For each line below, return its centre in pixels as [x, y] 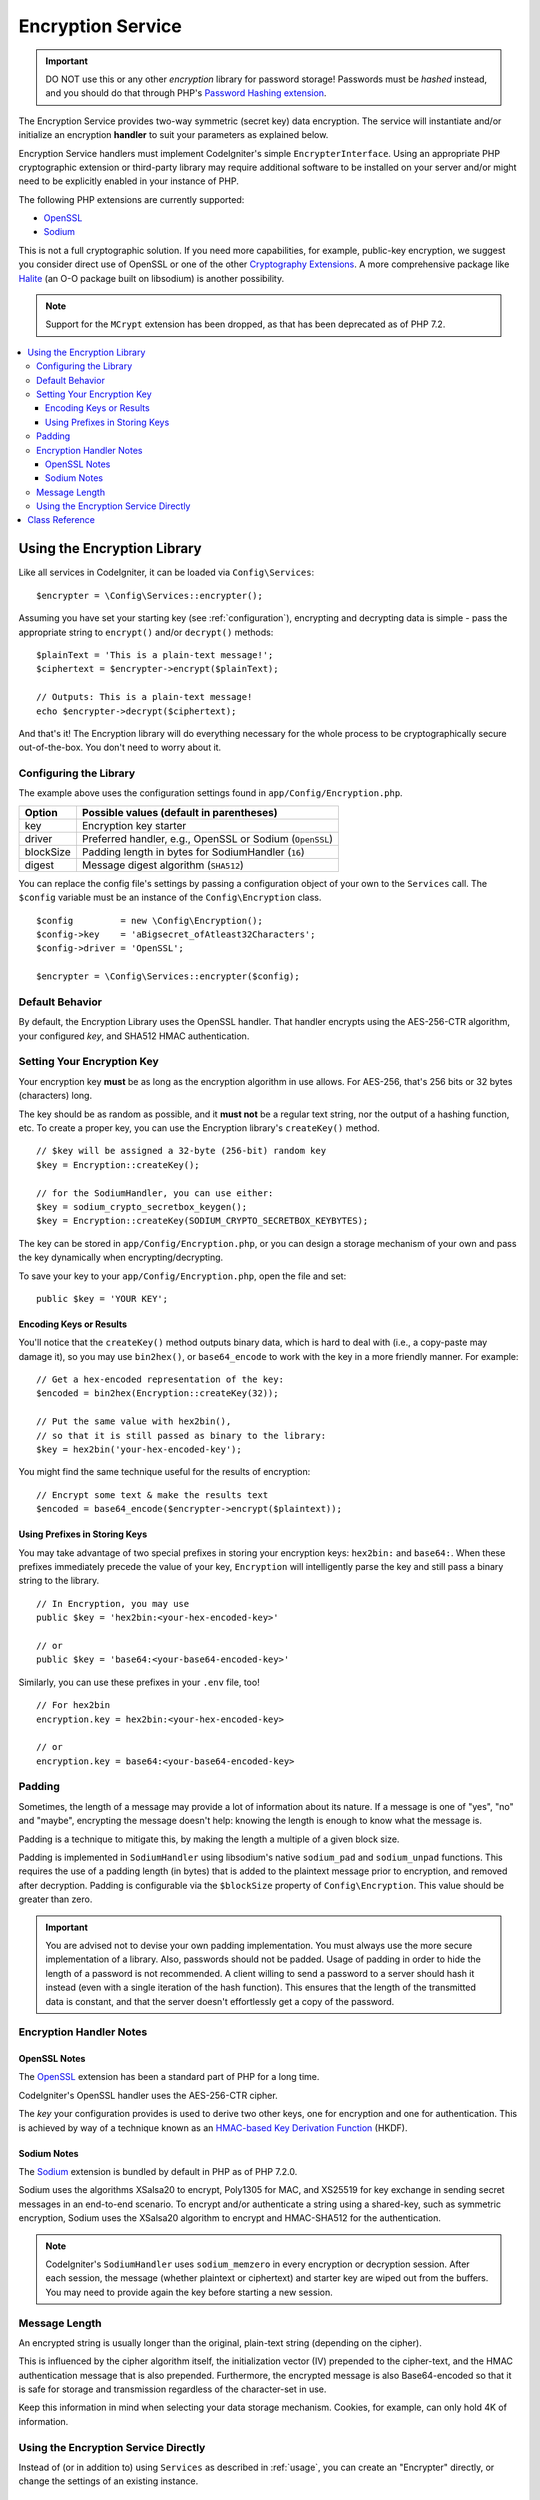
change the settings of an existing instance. [108, 2481]
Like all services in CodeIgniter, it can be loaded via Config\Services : [166, 572]
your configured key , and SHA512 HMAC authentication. [134, 1036]
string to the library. [59, 1581]
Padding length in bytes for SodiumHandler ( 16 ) [193, 852]
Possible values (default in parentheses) [180, 812]
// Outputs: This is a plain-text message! [144, 697]
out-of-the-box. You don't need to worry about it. [120, 747]
